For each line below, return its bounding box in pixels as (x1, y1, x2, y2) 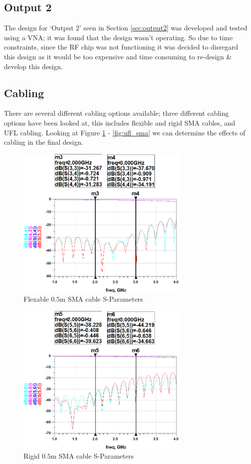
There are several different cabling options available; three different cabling (4, 108, 229, 118)
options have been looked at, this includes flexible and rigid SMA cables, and (4, 117, 235, 128)
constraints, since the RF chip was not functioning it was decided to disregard (4, 42, 238, 52)
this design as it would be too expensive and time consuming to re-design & (4, 51, 232, 61)
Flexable (24, 294, 49, 304)
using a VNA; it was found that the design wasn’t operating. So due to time (4, 32, 233, 42)
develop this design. (4, 61, 63, 71)
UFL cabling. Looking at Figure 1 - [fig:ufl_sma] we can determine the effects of (4, 127, 246, 137)
